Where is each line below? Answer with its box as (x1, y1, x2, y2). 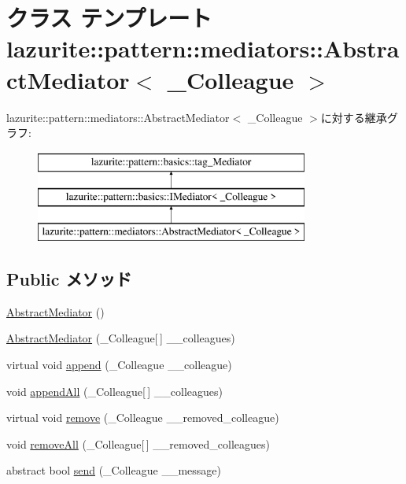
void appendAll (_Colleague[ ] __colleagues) (6, 382, 223, 399)
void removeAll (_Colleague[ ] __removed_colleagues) (6, 435, 270, 452)
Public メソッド (6, 267, 132, 291)
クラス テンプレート (6, 2, 212, 34)
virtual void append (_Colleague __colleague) (6, 357, 232, 373)
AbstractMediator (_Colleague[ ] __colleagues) (6, 330, 235, 346)
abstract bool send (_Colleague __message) (6, 462, 221, 478)
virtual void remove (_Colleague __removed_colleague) (6, 409, 279, 426)
